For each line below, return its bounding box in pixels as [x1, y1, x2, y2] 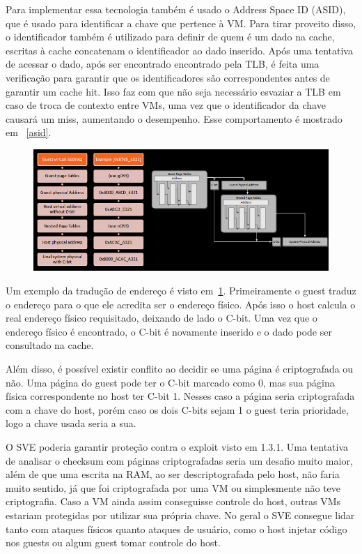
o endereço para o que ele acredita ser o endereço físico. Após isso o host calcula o [6, 297, 356, 311]
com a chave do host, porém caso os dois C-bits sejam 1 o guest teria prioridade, [6, 402, 349, 417]
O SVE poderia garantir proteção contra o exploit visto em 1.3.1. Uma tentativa [6, 439, 349, 454]
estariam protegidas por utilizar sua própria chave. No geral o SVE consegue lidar [6, 507, 355, 522]
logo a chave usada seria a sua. [6, 416, 136, 431]
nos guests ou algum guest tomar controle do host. [6, 535, 221, 550]
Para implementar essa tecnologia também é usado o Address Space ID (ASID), [6, 2, 346, 16]
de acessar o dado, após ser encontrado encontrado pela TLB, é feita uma [6, 57, 320, 71]
